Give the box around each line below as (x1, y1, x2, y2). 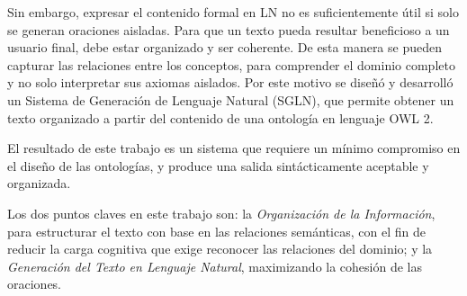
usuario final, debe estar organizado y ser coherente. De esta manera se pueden (7, 38, 442, 57)
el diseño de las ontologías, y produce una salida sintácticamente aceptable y (7, 156, 429, 175)
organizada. (7, 174, 71, 193)
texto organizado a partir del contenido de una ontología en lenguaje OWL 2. (7, 108, 434, 127)
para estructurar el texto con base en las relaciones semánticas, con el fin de (7, 221, 426, 240)
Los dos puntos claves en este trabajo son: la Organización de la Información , (7, 203, 436, 222)
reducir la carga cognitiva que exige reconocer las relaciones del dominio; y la (7, 239, 433, 258)
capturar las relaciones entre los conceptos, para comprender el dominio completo (7, 55, 455, 74)
